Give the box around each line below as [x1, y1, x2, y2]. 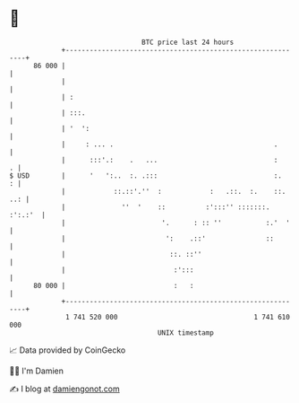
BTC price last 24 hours [141, 38, 235, 47]
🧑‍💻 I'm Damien [9, 365, 64, 376]
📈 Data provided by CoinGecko [9, 345, 126, 355]
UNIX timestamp [157, 328, 215, 337]
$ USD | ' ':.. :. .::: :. [9, 171, 282, 180]
